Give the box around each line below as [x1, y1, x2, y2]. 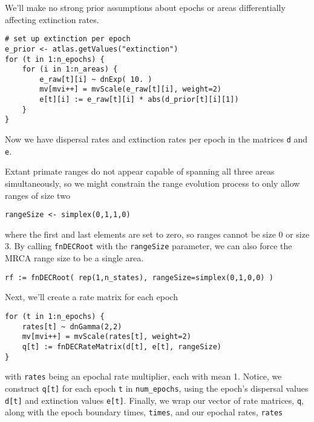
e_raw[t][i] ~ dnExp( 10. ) [39, 75, 152, 84]
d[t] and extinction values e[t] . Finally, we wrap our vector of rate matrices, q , [5, 394, 304, 406]
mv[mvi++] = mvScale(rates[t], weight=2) [22, 332, 191, 341]
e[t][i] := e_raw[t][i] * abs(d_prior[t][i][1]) [39, 95, 239, 104]
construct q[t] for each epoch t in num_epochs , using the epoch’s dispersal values [5, 381, 309, 394]
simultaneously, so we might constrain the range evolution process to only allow [5, 177, 300, 189]
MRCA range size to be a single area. [5, 252, 144, 264]
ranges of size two [5, 189, 70, 201]
